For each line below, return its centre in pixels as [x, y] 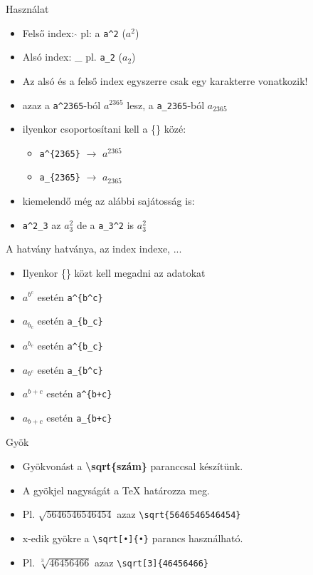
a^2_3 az [42, 224]
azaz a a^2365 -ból [62, 105]
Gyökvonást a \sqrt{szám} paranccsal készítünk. [133, 466]
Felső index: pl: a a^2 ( [74, 32]
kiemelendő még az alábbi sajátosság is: [108, 201]
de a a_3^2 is [105, 224]
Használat [27, 9]
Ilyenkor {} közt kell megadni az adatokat [114, 272]
